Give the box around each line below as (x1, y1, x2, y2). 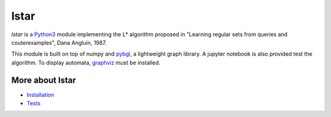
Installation (26, 91, 55, 98)
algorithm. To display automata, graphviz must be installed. (11, 59, 161, 66)
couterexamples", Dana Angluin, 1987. (11, 39, 107, 46)
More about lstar (11, 75, 76, 85)
